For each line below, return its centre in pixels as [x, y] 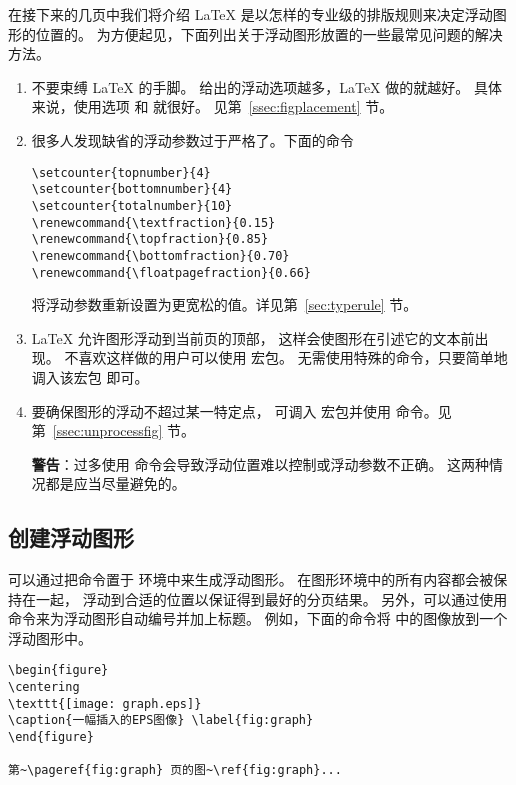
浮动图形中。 [50, 637]
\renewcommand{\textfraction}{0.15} [153, 222]
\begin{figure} [58, 670]
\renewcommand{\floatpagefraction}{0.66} [171, 272]
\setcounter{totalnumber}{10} [132, 205]
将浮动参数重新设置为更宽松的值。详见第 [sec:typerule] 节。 [224, 304]
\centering [44, 687]
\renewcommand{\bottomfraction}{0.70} [160, 255]
